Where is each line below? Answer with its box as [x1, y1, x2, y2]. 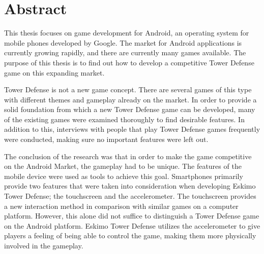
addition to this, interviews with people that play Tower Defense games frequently [4, 124, 260, 134]
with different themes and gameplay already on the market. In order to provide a [4, 94, 257, 104]
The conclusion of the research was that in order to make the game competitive [4, 151, 252, 161]
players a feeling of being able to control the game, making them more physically [4, 230, 256, 241]
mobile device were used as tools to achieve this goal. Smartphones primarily [4, 170, 243, 181]
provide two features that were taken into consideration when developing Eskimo [4, 180, 256, 191]
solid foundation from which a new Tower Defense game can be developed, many [4, 104, 255, 115]
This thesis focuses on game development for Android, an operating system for [4, 27, 249, 38]
